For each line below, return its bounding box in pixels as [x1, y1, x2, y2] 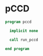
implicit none [9, 28, 38, 33]
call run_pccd [9, 37, 38, 42]
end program [5, 46, 29, 51]
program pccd [5, 19, 32, 24]
